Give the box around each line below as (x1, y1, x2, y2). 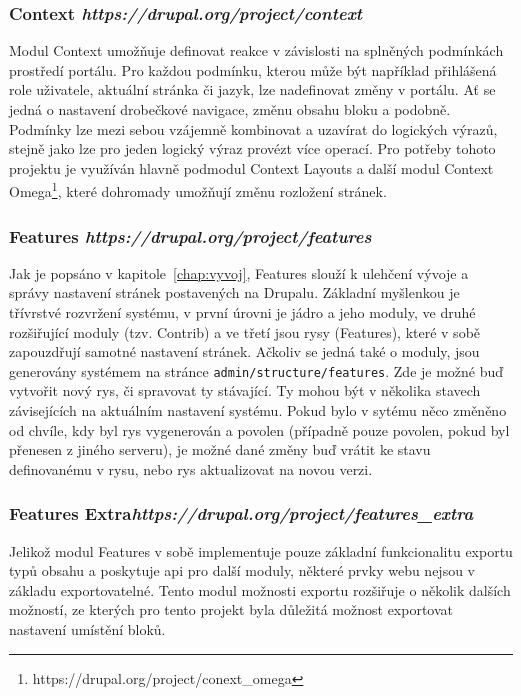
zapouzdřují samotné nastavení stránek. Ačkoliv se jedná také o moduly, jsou (9, 341, 480, 362)
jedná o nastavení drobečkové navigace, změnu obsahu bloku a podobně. (9, 99, 451, 119)
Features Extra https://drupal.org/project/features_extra (9, 501, 474, 526)
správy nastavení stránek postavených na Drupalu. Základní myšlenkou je (9, 282, 460, 303)
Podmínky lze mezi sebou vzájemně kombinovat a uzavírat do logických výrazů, (9, 118, 498, 139)
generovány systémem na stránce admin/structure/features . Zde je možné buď (9, 360, 504, 381)
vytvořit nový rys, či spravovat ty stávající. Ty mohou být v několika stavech (9, 380, 481, 401)
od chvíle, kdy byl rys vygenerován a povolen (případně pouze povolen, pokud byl (9, 419, 510, 440)
